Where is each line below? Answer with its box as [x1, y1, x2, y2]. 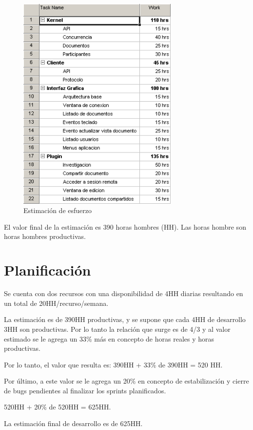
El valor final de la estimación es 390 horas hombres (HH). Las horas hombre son [4, 221, 246, 232]
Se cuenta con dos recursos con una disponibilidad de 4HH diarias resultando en [4, 288, 243, 299]
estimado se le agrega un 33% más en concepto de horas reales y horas [4, 333, 214, 344]
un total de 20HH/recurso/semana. [4, 298, 109, 308]
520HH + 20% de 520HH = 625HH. [4, 402, 111, 412]
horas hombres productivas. [4, 231, 86, 241]
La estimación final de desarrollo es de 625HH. [4, 418, 143, 429]
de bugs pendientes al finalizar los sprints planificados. [4, 385, 166, 395]
